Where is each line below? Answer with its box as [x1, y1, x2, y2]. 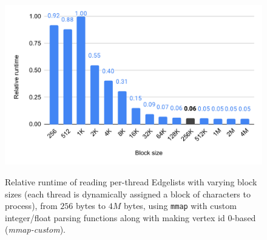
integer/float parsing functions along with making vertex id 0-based [5, 211, 256, 224]
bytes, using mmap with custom [123, 199, 237, 212]
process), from [5, 199, 58, 212]
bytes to [75, 199, 106, 212]
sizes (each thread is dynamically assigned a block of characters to [5, 187, 251, 200]
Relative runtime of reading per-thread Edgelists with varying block [5, 175, 257, 188]
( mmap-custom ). [5, 223, 66, 236]
